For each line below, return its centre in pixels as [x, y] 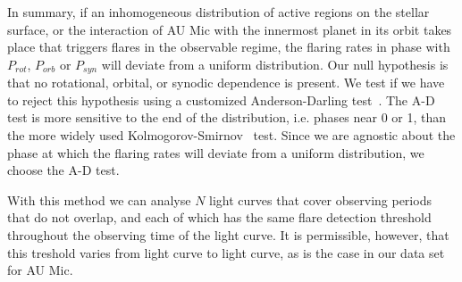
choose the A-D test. [63, 170]
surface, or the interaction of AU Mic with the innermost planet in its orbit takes [230, 29]
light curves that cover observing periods [320, 199]
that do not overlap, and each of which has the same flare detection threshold [219, 217]
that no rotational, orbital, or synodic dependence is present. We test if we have [226, 83]
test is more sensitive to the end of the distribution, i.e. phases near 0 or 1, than [227, 117]
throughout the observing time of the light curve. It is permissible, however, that [228, 234]
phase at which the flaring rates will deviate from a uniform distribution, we [216, 152]
